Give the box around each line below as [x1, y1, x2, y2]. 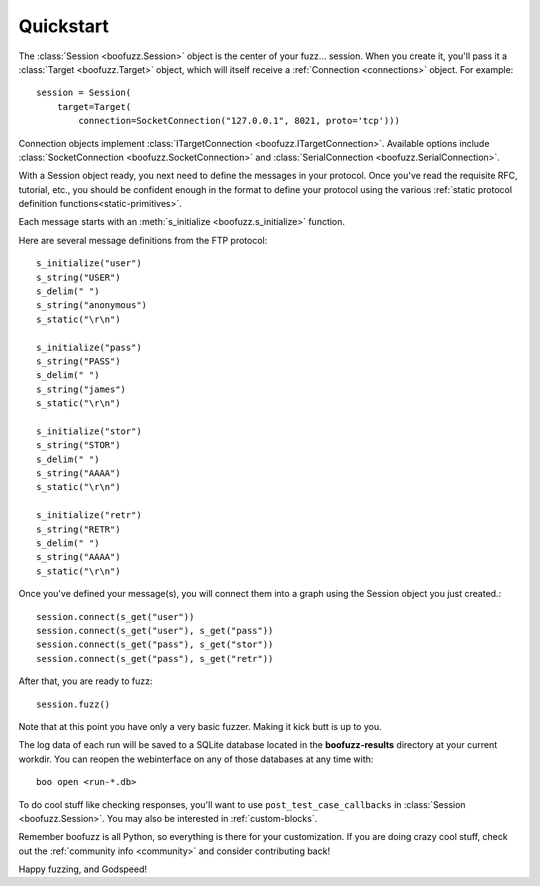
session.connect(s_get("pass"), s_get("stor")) [36, 639, 274, 650]
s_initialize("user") [36, 258, 142, 269]
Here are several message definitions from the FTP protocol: [18, 234, 268, 246]
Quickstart [18, 15, 110, 37]
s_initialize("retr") [36, 510, 142, 521]
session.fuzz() [36, 698, 111, 710]
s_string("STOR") [36, 440, 121, 451]
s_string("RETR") [36, 523, 121, 535]
